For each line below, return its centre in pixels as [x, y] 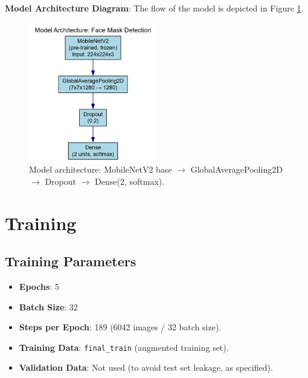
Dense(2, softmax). [130, 181]
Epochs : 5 [39, 287]
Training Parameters [71, 261]
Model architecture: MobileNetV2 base [101, 169]
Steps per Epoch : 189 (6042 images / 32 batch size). [120, 327]
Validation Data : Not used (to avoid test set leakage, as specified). [146, 367]
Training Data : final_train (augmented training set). [124, 347]
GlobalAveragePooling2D [236, 169]
